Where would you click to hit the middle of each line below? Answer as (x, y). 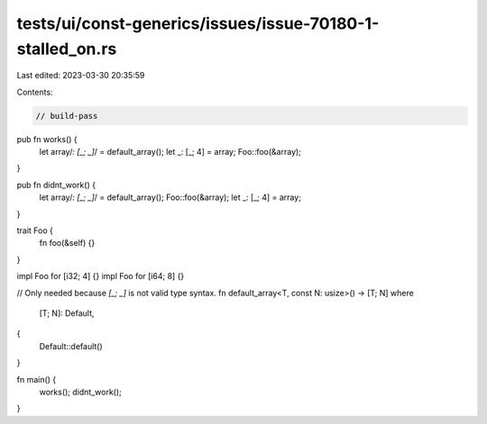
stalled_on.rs (67, 49)
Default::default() (71, 346)
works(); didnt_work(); (80, 392)
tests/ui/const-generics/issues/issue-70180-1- (198, 23)
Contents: (35, 92)
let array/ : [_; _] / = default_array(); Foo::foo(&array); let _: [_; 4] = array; (170, 197)
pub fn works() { (47, 139)
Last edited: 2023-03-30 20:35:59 (81, 76)
